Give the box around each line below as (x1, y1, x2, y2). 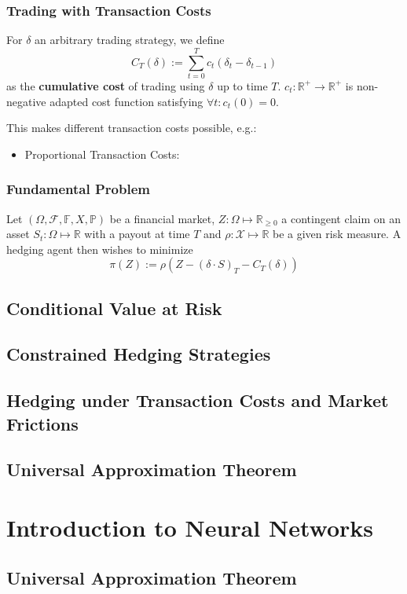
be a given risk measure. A (273, 225, 401, 242)
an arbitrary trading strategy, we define (35, 31, 225, 48)
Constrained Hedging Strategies (6, 342, 271, 366)
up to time (217, 77, 268, 93)
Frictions (6, 411, 79, 435)
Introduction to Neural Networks (6, 511, 374, 544)
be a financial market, (109, 210, 215, 226)
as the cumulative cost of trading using (6, 77, 205, 93)
